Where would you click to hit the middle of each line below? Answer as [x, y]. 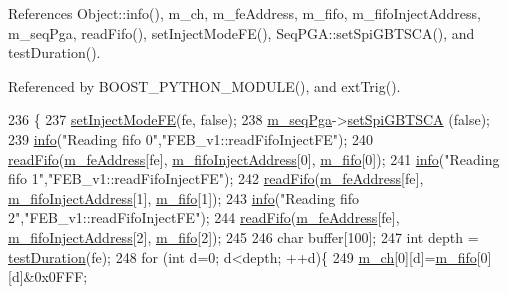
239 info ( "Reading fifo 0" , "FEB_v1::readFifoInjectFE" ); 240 [191, 138]
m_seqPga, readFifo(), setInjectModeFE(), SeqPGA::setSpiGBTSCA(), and [241, 32]
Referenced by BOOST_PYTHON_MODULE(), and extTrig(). [204, 85]
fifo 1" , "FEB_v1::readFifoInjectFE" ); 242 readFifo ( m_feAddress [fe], [216, 178]
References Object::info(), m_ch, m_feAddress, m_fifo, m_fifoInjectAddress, [244, 13]
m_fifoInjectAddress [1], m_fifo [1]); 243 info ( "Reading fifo [184, 197]
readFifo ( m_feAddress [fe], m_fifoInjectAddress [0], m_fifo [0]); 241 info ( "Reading [254, 158]
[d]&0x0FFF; [48, 276]
